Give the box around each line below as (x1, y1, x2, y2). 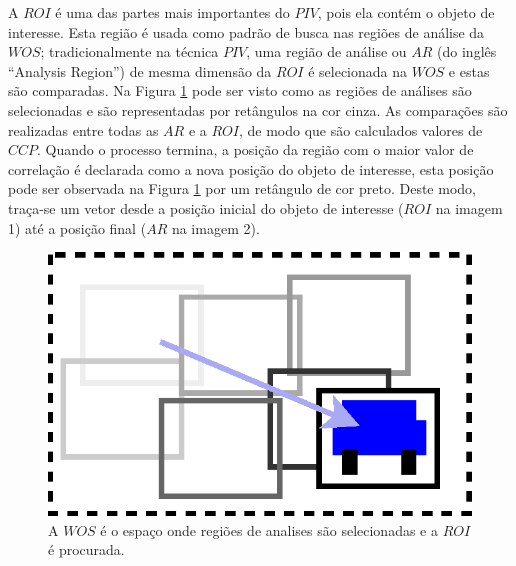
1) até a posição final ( (8, 217, 147, 238)
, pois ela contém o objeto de (317, 2, 495, 22)
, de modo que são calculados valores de (238, 119, 483, 140)
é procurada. (48, 539, 125, 560)
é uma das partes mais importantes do (55, 2, 290, 22)
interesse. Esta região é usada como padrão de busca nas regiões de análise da (8, 21, 485, 42)
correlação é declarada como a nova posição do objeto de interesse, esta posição (8, 158, 494, 179)
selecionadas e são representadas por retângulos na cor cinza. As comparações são (8, 99, 508, 120)
